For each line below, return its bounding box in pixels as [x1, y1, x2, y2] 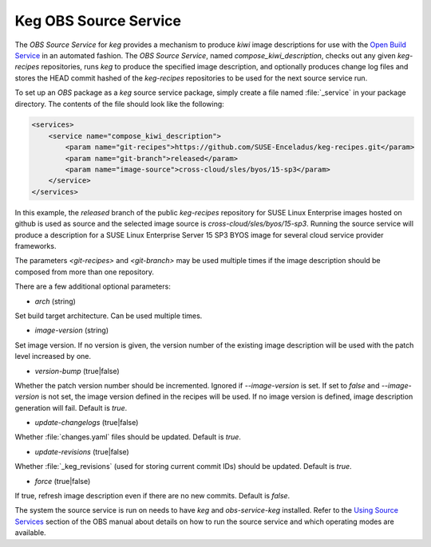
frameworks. [14, 241, 57, 250]
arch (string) [34, 296, 76, 306]
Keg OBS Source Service [14, 12, 181, 30]
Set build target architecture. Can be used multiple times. [14, 311, 203, 321]
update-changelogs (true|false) [34, 418, 139, 427]
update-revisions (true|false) [34, 447, 129, 456]
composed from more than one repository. [14, 267, 155, 277]
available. [14, 528, 47, 537]
